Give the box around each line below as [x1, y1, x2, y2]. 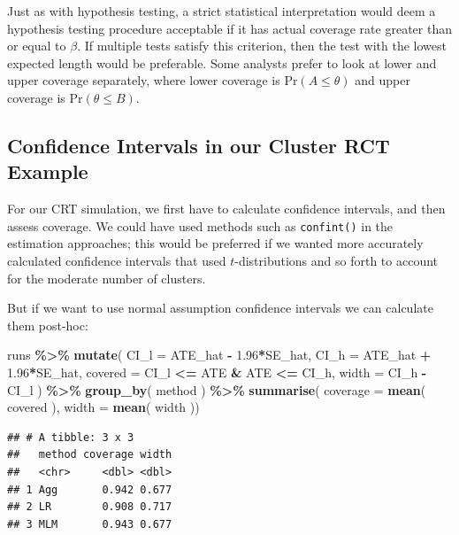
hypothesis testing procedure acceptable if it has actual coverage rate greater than [7, 19, 452, 37]
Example [7, 158, 88, 185]
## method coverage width [7, 448, 172, 461]
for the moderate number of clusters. [7, 268, 206, 287]
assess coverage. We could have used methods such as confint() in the [7, 216, 394, 235]
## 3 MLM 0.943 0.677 [7, 517, 172, 531]
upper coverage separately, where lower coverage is [7, 71, 280, 89]
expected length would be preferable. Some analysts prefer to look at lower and [7, 53, 437, 72]
